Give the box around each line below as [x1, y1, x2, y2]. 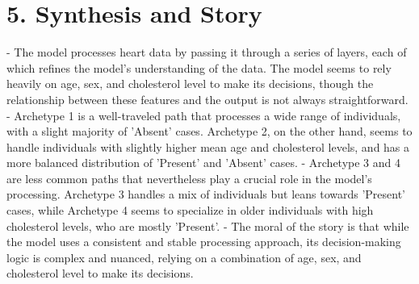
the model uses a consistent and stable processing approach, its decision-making [6, 233, 401, 250]
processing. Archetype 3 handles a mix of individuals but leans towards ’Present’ [6, 186, 406, 203]
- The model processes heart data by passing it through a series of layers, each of [6, 44, 407, 61]
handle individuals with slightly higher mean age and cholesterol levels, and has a [6, 138, 410, 155]
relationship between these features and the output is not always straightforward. [6, 90, 409, 107]
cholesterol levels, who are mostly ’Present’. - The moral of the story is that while [6, 217, 409, 234]
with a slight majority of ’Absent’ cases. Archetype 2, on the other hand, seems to [6, 123, 413, 140]
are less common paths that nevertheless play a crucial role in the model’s [6, 169, 372, 186]
